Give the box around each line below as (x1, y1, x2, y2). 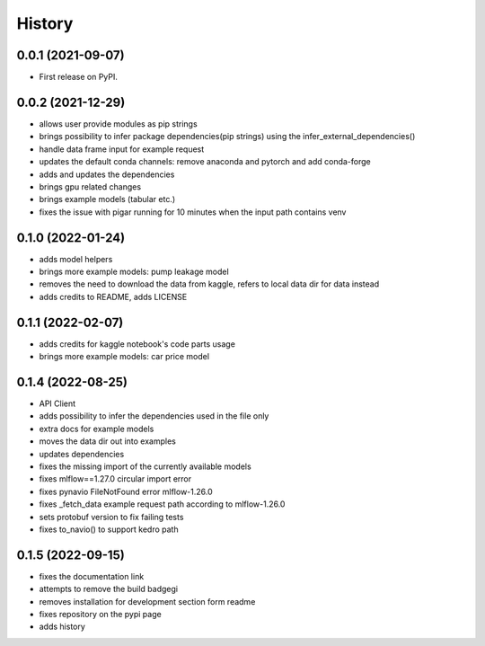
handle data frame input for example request (39, 144, 205, 155)
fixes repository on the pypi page (39, 608, 162, 619)
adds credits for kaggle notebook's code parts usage (39, 338, 235, 350)
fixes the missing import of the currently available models (39, 461, 251, 472)
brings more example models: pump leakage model (39, 266, 229, 277)
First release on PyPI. (39, 72, 119, 83)
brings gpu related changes (39, 181, 142, 192)
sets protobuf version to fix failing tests (39, 511, 184, 522)
